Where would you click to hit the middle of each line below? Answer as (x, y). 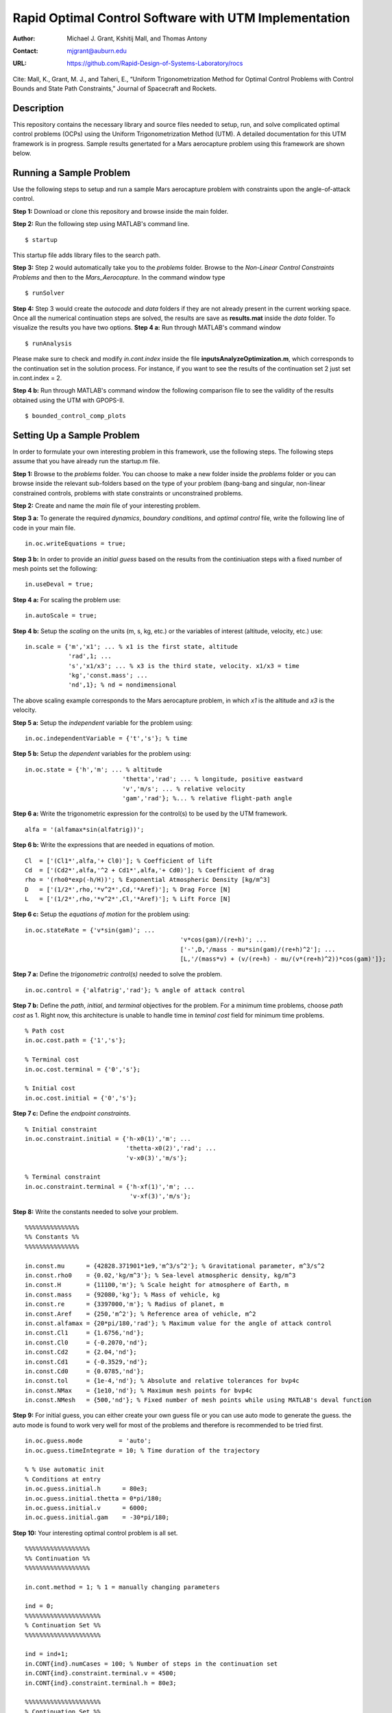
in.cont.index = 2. (37, 378)
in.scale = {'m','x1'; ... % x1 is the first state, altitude (132, 646)
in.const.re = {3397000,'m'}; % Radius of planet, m (124, 1304)
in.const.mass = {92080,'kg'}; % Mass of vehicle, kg (123, 1294)
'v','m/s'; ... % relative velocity (184, 789)
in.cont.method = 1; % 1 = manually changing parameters (123, 1587)
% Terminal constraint (63, 1177)
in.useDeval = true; (59, 584)
